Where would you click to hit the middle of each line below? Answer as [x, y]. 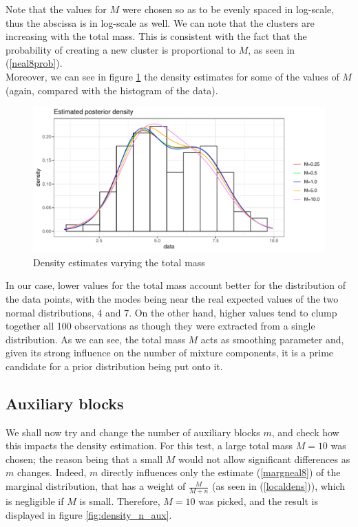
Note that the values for [56, 9]
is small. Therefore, [120, 501]
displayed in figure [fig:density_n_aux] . [89, 514]
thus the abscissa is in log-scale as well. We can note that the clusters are [160, 22]
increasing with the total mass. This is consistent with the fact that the [156, 36]
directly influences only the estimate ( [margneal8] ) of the [221, 472]
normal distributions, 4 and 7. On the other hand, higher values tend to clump [171, 312]
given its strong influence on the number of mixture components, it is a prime [170, 353]
